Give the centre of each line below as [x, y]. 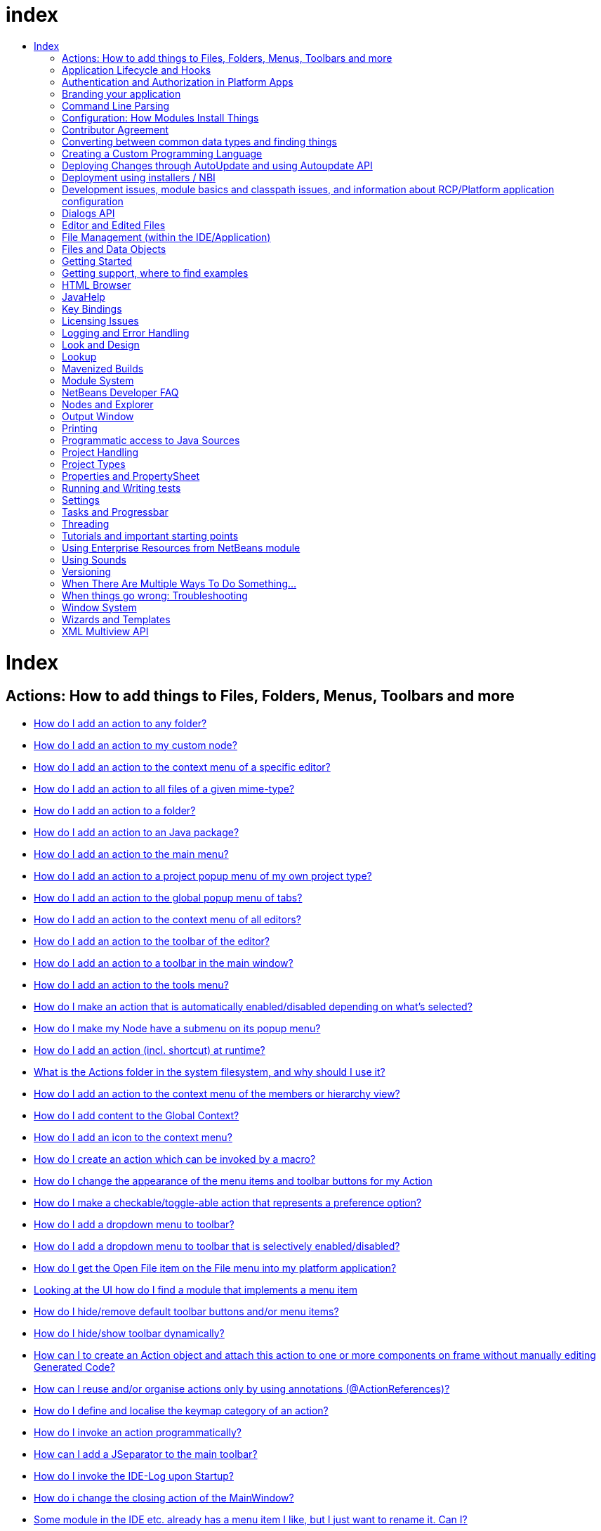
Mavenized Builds [103, 368]
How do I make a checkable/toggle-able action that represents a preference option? [228, 1202]
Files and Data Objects [114, 249]
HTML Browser [97, 285]
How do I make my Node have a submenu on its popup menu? [177, 1028]
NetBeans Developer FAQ [120, 392]
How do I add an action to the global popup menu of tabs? [168, 897]
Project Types [94, 464]
